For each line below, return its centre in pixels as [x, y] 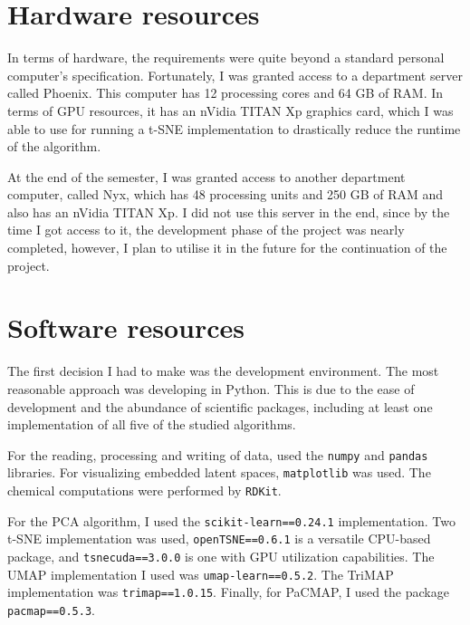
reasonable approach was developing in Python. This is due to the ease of [211, 388]
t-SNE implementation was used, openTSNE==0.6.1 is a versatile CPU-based [219, 538]
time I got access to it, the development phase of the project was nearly [206, 230]
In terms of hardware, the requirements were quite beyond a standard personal [226, 58]
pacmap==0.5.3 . [51, 610]
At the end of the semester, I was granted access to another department [206, 176]
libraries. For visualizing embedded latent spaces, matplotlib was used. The [219, 472]
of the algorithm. [54, 146]
